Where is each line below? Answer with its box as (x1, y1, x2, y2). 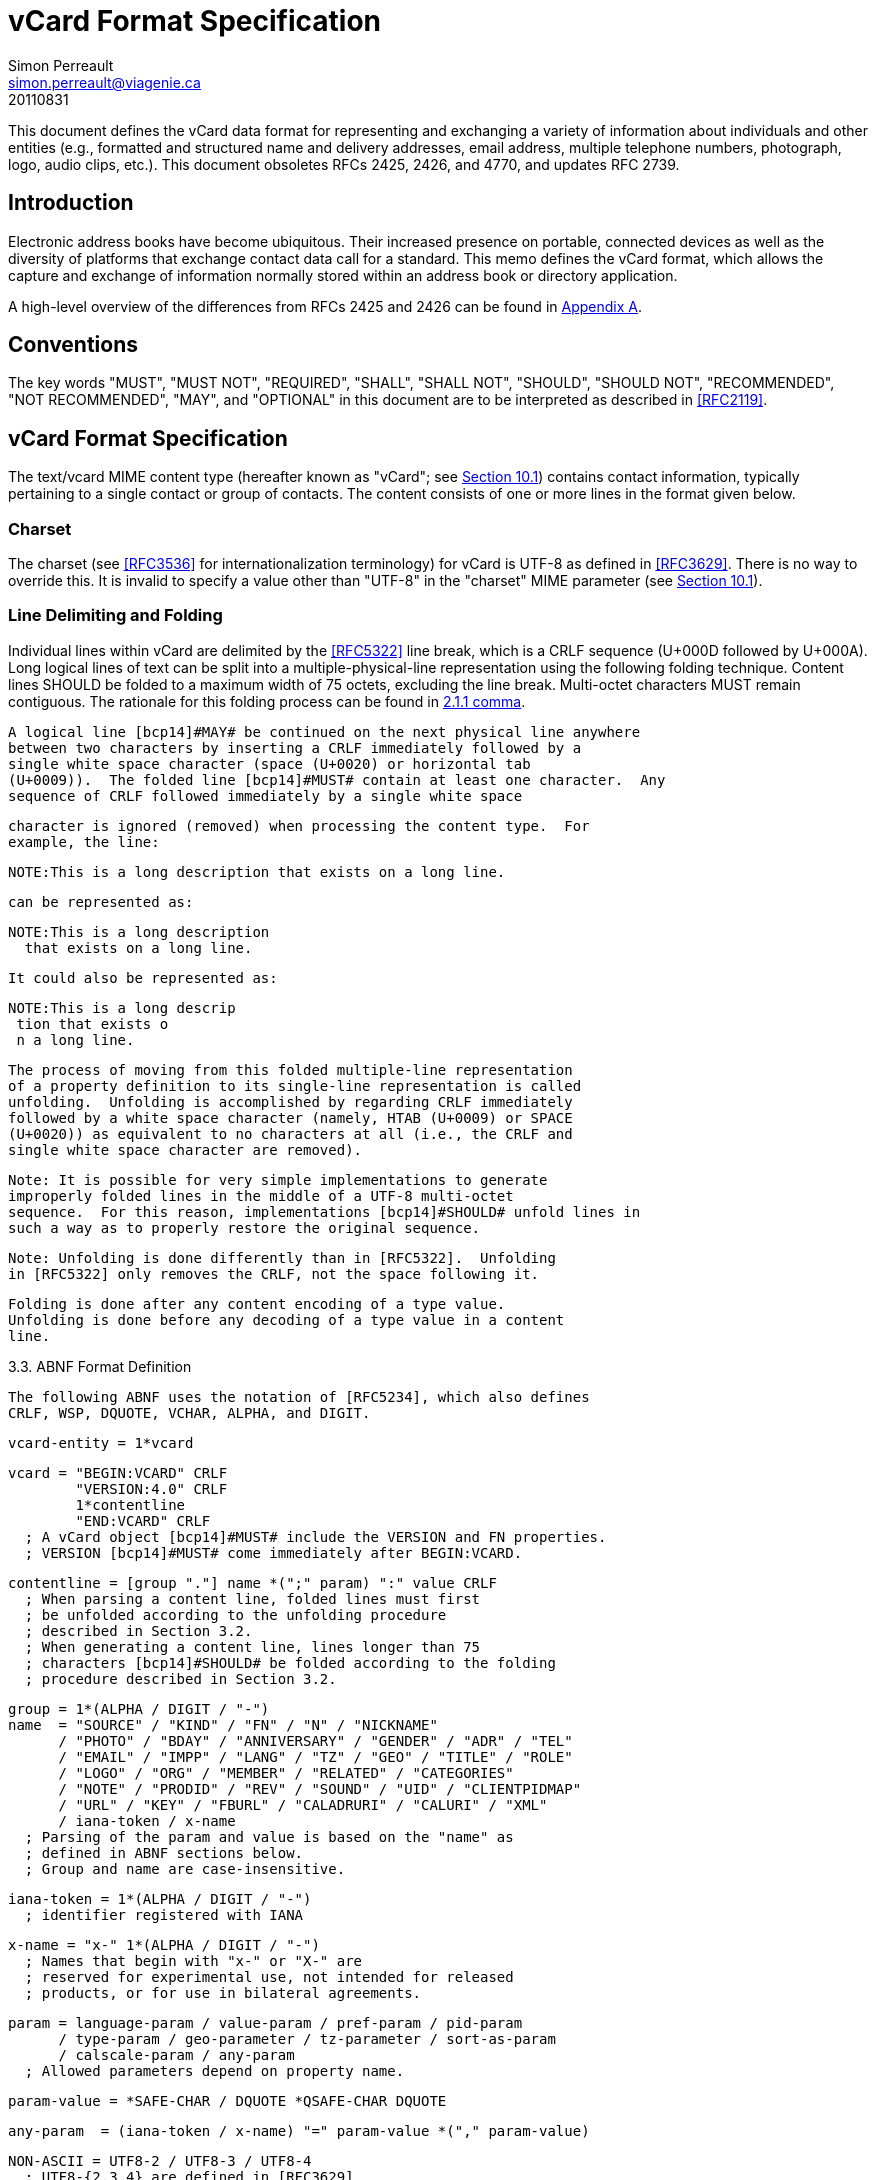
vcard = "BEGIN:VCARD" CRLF (8, 1464, 228, 1481)
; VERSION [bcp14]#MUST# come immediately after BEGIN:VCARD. (24, 1544, 523, 1561)
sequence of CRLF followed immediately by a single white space (8, 787, 523, 804)
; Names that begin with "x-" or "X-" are (24, 1952, 363, 1969)
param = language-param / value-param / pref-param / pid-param (8, 2014, 523, 2031)
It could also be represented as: (8, 969, 278, 986)
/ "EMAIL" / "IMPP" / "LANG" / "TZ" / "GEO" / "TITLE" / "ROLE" (58, 1748, 573, 1765)
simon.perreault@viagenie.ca (8, 73, 201, 91)
